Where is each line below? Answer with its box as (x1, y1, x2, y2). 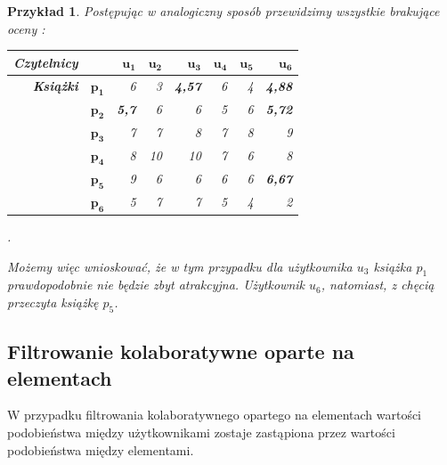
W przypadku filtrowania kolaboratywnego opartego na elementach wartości (7, 405, 422, 424)
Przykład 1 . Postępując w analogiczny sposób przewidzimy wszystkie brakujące (7, 2, 440, 20)
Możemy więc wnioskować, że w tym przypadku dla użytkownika (7, 257, 353, 275)
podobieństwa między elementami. (7, 440, 194, 459)
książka (373, 257, 412, 275)
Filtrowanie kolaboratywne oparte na (7, 338, 354, 365)
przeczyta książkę (7, 293, 99, 312)
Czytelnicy (13, 53, 78, 71)
